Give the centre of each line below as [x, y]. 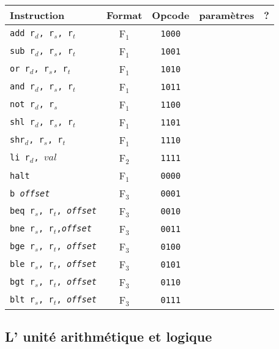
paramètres [227, 15]
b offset [30, 193]
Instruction [37, 15]
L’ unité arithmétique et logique [109, 336]
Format [125, 15]
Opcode [171, 15]
